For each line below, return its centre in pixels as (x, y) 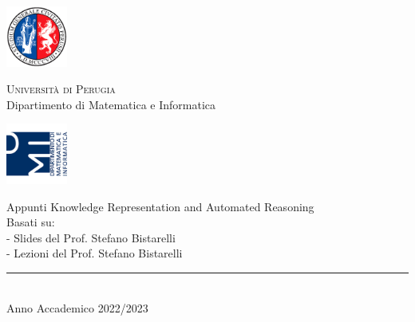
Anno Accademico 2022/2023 (77, 307)
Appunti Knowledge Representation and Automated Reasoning (160, 206)
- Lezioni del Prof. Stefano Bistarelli (95, 253)
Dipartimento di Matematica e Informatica (111, 104)
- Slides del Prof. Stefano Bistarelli (91, 237)
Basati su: (31, 222)
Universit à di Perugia (61, 89)
